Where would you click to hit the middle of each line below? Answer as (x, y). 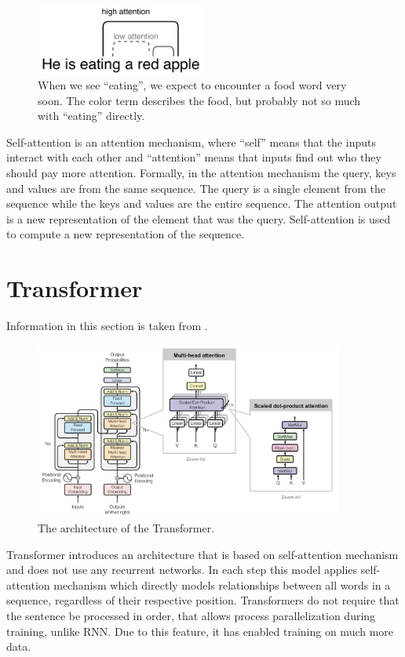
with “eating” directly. (91, 116)
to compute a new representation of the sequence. (126, 234)
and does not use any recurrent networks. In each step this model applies (182, 570)
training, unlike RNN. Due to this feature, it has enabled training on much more (200, 631)
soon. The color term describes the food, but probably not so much (199, 100)
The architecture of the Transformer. (126, 528)
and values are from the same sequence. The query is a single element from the (196, 188)
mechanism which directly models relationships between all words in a (222, 584)
